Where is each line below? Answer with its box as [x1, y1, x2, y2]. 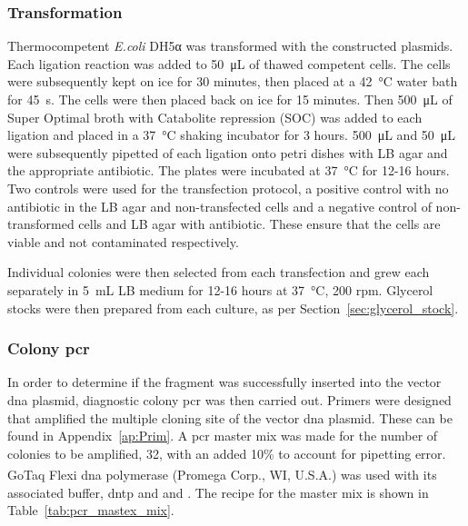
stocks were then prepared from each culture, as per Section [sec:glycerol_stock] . [7, 298, 459, 317]
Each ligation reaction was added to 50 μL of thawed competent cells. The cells [7, 54, 451, 73]
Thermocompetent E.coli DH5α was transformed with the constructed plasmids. [7, 36, 453, 55]
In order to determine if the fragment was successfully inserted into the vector [7, 372, 442, 392]
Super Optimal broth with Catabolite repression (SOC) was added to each [7, 107, 423, 126]
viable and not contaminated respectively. [7, 232, 239, 251]
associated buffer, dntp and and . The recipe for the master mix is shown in [7, 482, 429, 501]
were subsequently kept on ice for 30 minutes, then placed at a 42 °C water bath [7, 72, 458, 91]
